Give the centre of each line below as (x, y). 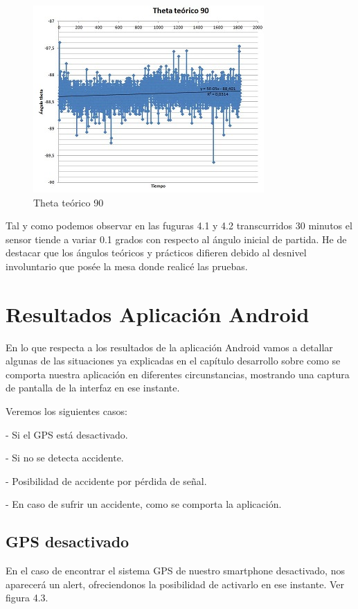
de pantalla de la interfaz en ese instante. (93, 388)
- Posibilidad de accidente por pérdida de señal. (106, 480)
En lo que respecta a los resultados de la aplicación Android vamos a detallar (169, 347)
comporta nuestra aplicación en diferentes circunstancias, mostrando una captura (178, 374)
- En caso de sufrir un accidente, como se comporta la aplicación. (144, 504)
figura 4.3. (27, 598)
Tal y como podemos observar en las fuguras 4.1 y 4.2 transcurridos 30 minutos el (179, 226)
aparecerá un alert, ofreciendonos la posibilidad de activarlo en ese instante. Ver (175, 584)
